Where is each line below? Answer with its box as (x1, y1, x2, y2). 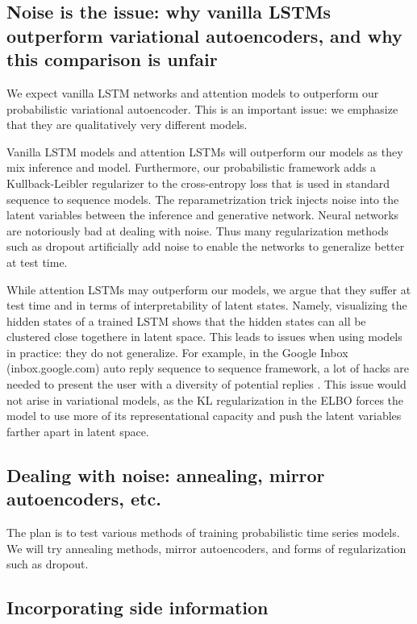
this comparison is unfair (6, 47, 218, 72)
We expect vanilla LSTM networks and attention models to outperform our (6, 84, 379, 101)
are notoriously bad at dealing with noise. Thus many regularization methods (6, 222, 389, 239)
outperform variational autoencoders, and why (6, 23, 402, 48)
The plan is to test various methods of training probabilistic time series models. (6, 524, 400, 541)
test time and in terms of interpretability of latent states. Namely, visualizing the (6, 297, 407, 314)
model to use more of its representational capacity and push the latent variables (6, 407, 402, 424)
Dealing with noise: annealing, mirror (6, 462, 325, 487)
